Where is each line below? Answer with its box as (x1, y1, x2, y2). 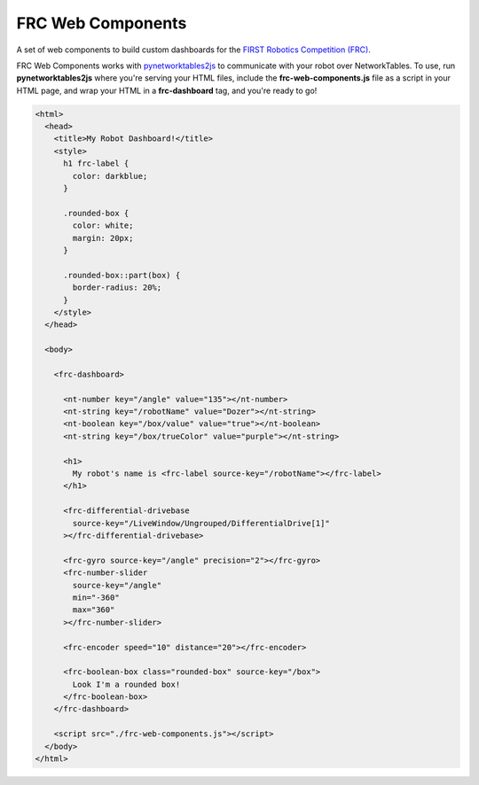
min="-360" (72, 592, 120, 602)
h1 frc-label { (63, 159, 130, 168)
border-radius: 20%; (72, 283, 162, 292)
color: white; (72, 221, 134, 230)
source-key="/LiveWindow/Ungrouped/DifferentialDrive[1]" (72, 518, 330, 528)
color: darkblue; (72, 171, 148, 181)
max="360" (72, 605, 115, 615)
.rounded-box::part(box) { (63, 270, 181, 280)
